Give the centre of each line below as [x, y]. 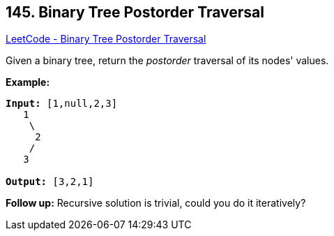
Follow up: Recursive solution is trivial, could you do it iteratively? [156, 203]
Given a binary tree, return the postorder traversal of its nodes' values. [167, 61]
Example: [28, 82]
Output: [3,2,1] [50, 182]
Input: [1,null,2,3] [62, 104]
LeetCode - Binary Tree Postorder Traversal [106, 39]
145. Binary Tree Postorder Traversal [135, 12]
